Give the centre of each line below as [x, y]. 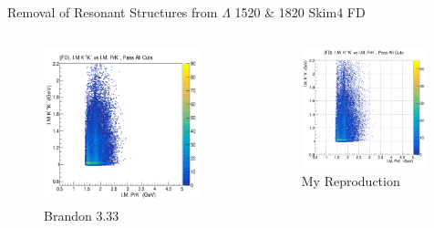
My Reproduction [351, 181]
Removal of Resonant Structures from [113, 12]
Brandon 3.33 [82, 216]
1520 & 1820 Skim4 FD [300, 12]
